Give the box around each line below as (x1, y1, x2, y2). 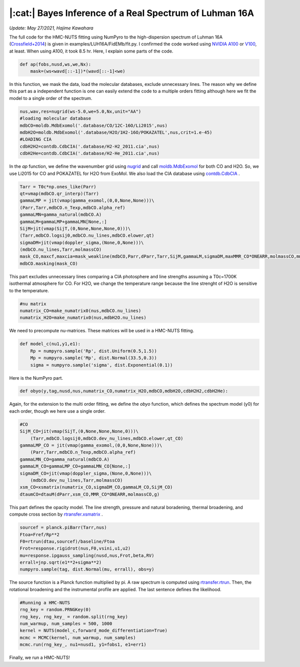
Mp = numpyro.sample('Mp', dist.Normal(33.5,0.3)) (30, 355, 157, 361)
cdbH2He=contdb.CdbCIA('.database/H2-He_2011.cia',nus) (19, 150, 160, 156)
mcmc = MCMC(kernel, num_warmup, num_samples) (19, 635, 136, 641)
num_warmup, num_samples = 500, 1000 (19, 621, 112, 627)
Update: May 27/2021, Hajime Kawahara (9, 25, 93, 31)
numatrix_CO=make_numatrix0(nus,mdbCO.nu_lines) (19, 308, 141, 313)
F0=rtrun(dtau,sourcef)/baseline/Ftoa (19, 539, 115, 544)
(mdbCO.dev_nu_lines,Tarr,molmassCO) (30, 477, 123, 483)
